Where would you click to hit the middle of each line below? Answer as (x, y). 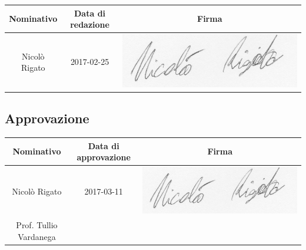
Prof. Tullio (37, 225)
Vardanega (37, 236)
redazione (90, 24)
